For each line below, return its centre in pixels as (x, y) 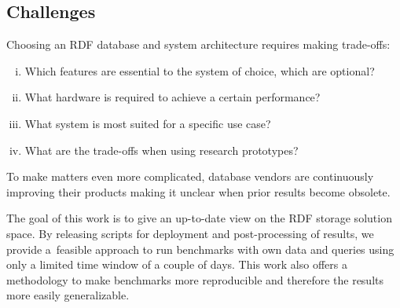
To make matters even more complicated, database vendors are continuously (190, 176)
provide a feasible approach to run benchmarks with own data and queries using (200, 249)
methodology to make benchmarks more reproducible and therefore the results (195, 279)
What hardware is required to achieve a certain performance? (172, 97)
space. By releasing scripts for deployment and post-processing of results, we (190, 233)
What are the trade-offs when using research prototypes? (161, 150)
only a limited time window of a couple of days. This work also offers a (177, 264)
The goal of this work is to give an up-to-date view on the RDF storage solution (199, 218)
